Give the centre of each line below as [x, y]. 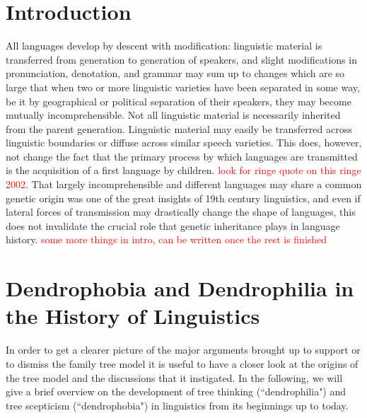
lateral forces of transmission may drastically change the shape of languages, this [181, 212]
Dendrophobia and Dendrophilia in [180, 288]
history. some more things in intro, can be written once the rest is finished [167, 239]
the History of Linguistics [133, 316]
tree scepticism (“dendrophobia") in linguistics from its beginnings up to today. [177, 405]
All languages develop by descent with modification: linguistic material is [164, 46]
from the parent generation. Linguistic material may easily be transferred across [179, 128]
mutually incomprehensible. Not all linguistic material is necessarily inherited [173, 115]
